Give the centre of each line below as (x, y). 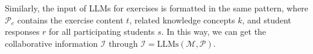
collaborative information (52, 43)
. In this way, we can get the (214, 31)
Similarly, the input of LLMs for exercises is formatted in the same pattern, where (157, 8)
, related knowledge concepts (182, 19)
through (123, 43)
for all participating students (102, 31)
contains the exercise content (70, 19)
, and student (267, 19)
